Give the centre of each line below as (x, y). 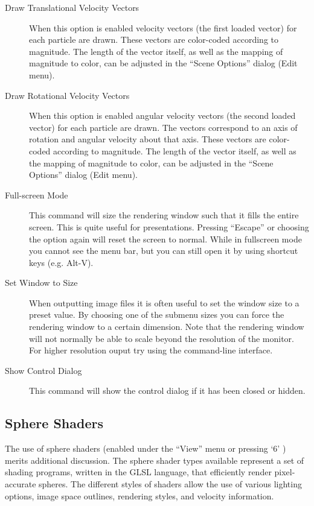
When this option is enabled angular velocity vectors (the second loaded (162, 115)
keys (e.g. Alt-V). (61, 262)
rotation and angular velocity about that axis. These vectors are (148, 139)
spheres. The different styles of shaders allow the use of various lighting (170, 484)
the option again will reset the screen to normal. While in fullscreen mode (165, 239)
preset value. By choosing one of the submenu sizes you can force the (157, 315)
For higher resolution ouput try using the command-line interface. (151, 350)
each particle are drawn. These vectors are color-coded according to (154, 40)
